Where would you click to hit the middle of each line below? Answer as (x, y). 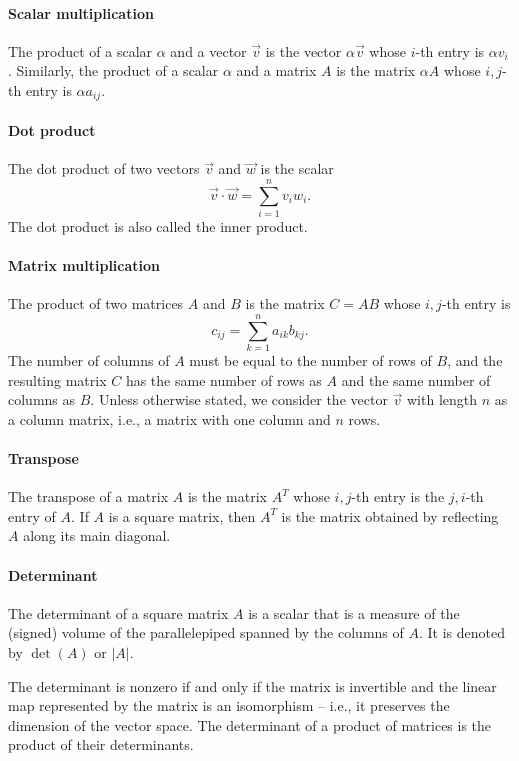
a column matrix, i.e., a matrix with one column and (169, 418)
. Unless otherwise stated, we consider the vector (239, 399)
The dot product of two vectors (104, 168)
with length (442, 399)
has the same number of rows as (223, 379)
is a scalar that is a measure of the (354, 612)
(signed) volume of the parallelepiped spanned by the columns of (206, 632)
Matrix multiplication (84, 265)
